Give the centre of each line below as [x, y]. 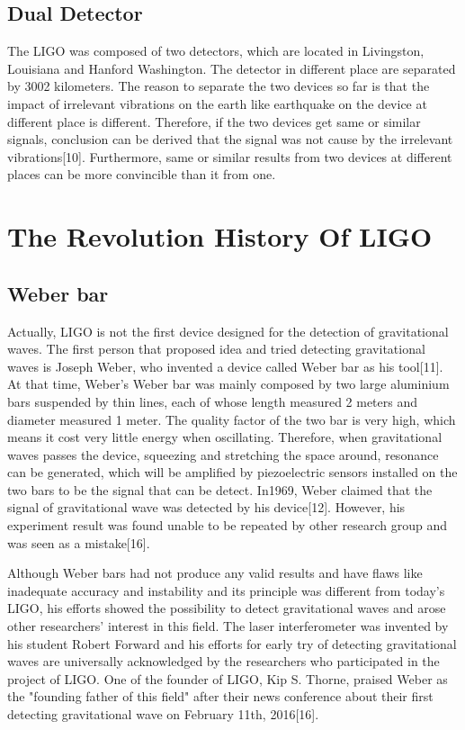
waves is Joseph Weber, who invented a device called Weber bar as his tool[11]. [225, 366]
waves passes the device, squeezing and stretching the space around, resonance [223, 454]
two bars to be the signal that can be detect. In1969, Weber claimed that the [220, 489]
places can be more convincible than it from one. [142, 174]
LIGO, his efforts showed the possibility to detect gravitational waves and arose [227, 608]
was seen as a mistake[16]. [79, 542]
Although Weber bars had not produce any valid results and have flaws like [215, 573]
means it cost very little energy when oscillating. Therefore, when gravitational [225, 437]
